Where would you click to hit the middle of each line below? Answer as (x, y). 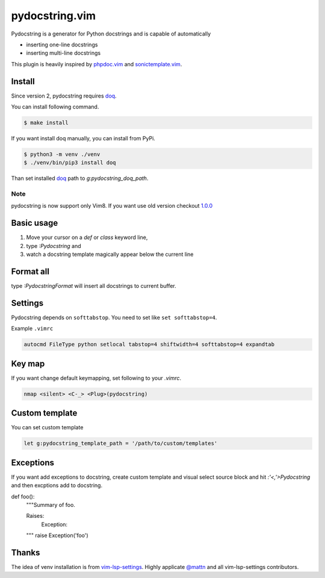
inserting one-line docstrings (62, 45)
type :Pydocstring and (54, 246)
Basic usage (35, 223)
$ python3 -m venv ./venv (62, 154)
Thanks (26, 552)
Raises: (35, 516)
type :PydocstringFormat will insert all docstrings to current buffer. (94, 286)
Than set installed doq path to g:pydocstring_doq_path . (80, 178)
